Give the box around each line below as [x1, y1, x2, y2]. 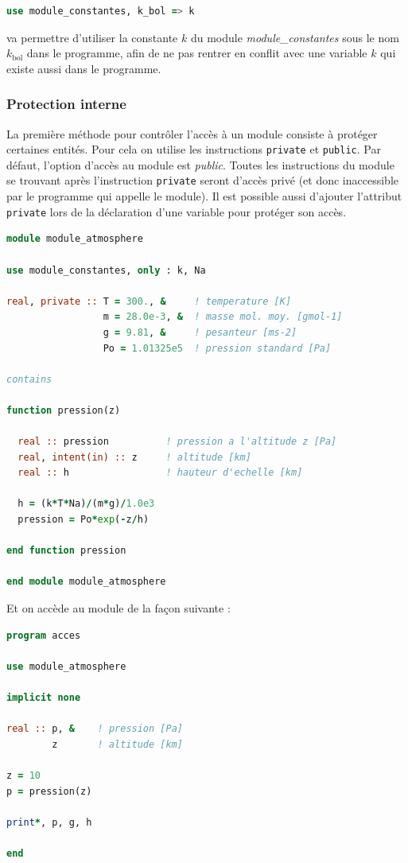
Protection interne [6, 94, 126, 114]
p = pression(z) [6, 785, 92, 797]
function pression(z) [6, 404, 121, 416]
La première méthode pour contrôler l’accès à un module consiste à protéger [6, 125, 378, 142]
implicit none [6, 691, 81, 703]
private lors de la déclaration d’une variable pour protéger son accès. [6, 203, 347, 220]
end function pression [6, 545, 126, 557]
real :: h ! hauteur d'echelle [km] [17, 467, 303, 479]
